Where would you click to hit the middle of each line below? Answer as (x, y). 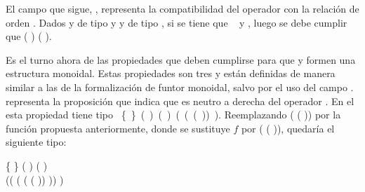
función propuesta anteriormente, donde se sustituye (118, 128)
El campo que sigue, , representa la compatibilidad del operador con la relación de (182, 8)
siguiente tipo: (36, 142)
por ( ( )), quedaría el (288, 128)
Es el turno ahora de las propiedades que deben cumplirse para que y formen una (181, 59)
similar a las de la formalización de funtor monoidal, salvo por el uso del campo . (180, 87)
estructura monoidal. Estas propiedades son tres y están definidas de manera (171, 73)
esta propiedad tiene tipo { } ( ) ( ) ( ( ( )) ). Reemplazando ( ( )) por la (173, 115)
